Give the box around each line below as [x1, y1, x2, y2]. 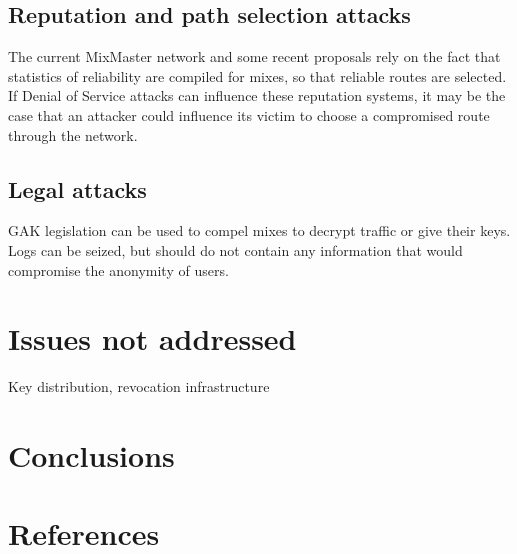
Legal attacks [8, 173, 147, 204]
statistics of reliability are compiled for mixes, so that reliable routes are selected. [8, 65, 507, 86]
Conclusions [8, 435, 175, 476]
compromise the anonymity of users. [8, 259, 229, 280]
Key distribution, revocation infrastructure [8, 376, 270, 397]
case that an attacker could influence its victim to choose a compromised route [8, 104, 490, 125]
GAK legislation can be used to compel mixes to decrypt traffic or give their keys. [8, 220, 511, 241]
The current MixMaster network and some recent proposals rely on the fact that [8, 46, 501, 67]
